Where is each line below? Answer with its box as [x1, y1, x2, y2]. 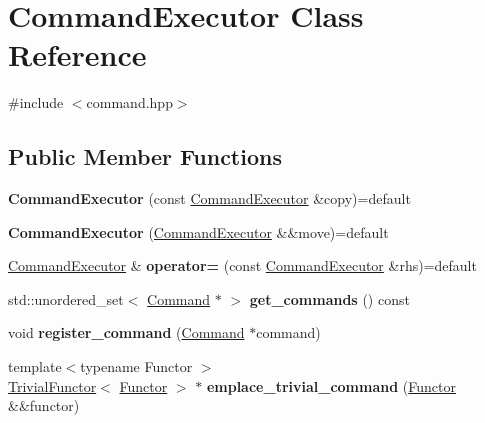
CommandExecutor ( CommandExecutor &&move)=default [8, 221, 389, 242]
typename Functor [80, 356, 193, 377]
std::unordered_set [8, 288, 124, 309]
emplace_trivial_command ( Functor [206, 375, 456, 396]
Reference [8, 34, 147, 75]
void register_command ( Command [8, 322, 245, 343]
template [8, 356, 62, 377]
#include [8, 92, 64, 113]
